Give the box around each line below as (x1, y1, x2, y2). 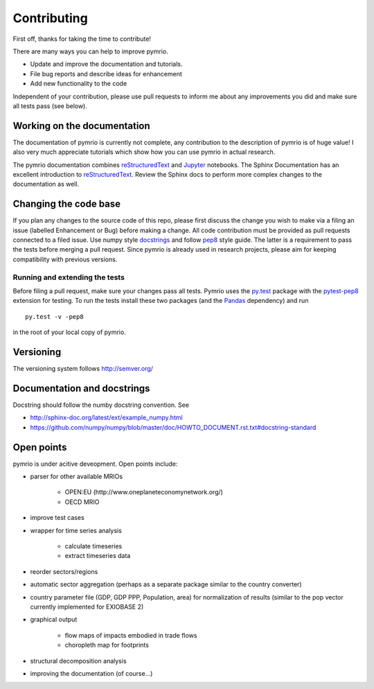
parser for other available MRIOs (30, 472, 123, 481)
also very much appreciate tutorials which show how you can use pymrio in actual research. (12, 148, 276, 156)
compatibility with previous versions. (12, 255, 118, 263)
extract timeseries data (64, 552, 131, 560)
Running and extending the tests (12, 272, 125, 282)
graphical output (30, 616, 78, 624)
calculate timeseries (64, 541, 123, 550)
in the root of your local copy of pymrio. (12, 328, 126, 336)
